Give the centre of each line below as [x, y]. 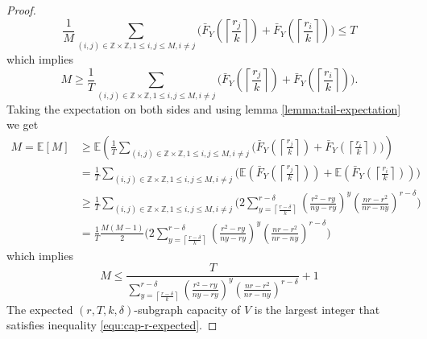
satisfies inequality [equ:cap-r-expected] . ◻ [112, 325]
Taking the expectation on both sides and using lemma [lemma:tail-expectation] [204, 108]
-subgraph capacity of [187, 309]
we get [23, 124]
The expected [40, 309]
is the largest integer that [317, 309]
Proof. [21, 10]
